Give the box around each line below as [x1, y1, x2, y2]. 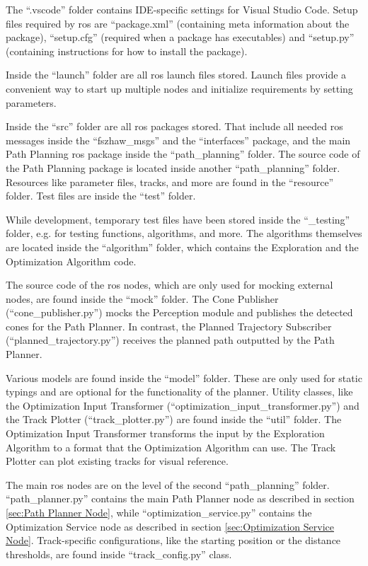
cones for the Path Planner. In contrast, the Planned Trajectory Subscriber [6, 318, 332, 333]
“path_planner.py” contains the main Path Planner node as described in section [6, 491, 355, 506]
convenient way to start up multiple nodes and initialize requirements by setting [6, 81, 353, 96]
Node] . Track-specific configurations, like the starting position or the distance [6, 533, 341, 548]
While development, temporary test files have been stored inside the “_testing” [6, 212, 350, 226]
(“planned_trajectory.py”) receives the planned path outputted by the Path [6, 333, 335, 347]
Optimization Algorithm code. [6, 253, 137, 268]
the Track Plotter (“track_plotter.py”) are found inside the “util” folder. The [6, 412, 342, 427]
